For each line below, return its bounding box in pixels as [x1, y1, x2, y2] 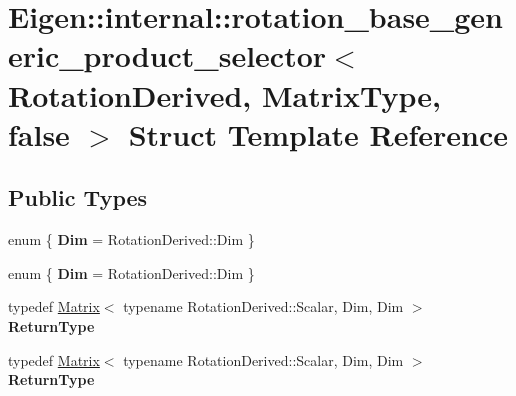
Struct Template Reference [128, 113, 509, 154]
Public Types [8, 182, 148, 213]
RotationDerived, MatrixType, [8, 74, 441, 115]
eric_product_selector [8, 35, 327, 76]
